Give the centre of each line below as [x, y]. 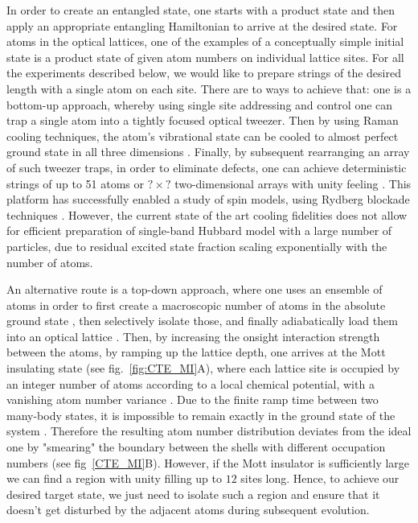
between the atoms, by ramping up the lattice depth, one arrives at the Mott [196, 352]
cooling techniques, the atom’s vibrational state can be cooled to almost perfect [203, 136]
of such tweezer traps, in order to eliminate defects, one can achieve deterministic [207, 167]
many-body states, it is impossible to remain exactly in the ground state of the [201, 415]
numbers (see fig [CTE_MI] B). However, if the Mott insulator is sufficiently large [208, 462]
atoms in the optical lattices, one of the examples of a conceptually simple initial [205, 41]
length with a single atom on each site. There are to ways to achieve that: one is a [209, 88]
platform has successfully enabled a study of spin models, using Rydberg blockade [208, 199]
